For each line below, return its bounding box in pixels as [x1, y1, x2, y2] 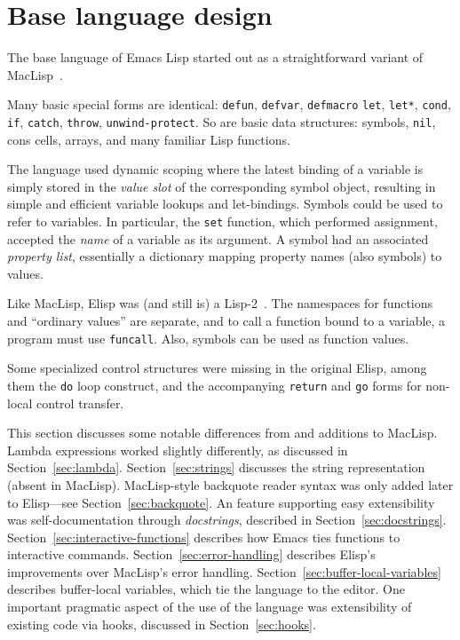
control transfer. [36, 393, 124, 412]
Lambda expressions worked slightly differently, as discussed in [7, 440, 348, 459]
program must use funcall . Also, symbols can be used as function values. [7, 328, 409, 347]
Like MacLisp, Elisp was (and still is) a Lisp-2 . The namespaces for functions [7, 294, 433, 312]
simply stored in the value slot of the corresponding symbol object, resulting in [7, 177, 436, 195]
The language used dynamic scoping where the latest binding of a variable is [7, 160, 424, 178]
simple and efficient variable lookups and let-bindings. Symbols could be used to [7, 194, 443, 213]
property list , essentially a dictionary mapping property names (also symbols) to [7, 247, 442, 265]
